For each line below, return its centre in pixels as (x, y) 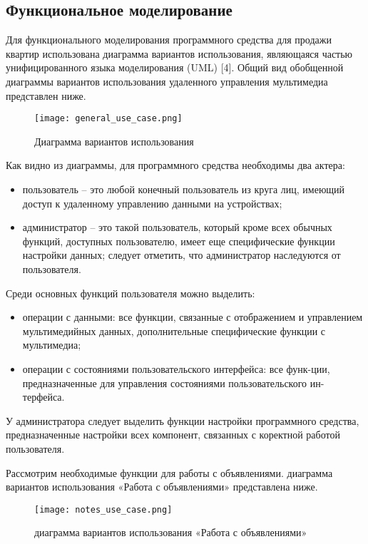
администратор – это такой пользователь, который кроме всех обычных (177, 227)
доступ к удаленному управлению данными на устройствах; (152, 203)
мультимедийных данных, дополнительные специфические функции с (174, 330)
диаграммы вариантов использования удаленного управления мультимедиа (167, 81)
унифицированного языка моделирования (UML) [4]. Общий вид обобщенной (175, 67)
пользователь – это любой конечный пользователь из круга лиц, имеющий (184, 189)
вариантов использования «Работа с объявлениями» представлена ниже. (162, 487)
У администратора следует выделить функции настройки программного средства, (183, 420)
